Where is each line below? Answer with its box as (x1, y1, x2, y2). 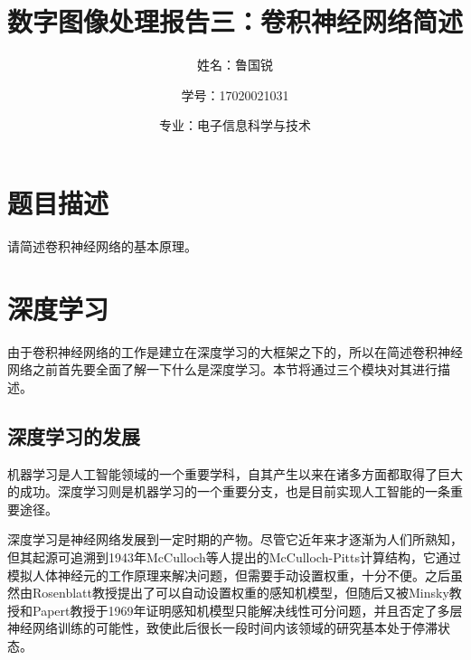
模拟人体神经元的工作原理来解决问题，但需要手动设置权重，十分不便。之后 (7, 565, 450, 584)
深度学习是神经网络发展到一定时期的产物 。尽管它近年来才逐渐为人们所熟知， (7, 530, 463, 549)
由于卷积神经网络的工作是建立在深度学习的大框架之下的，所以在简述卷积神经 (7, 342, 463, 361)
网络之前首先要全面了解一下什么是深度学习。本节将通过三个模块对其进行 (7, 360, 438, 379)
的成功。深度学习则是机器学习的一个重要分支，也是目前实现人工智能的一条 (7, 482, 450, 501)
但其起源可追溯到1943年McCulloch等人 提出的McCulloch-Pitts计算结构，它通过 (7, 547, 461, 566)
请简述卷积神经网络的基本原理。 (7, 236, 197, 255)
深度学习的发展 (7, 421, 140, 449)
